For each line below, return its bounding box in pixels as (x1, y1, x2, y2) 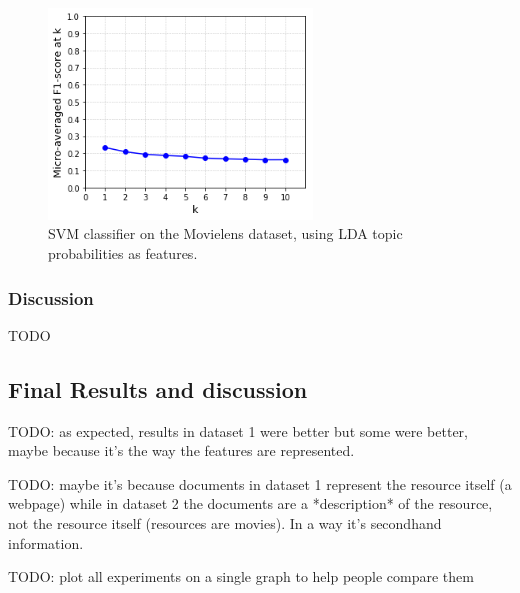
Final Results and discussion (8, 373, 308, 404)
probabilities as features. (48, 242, 198, 263)
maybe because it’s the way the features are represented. (8, 440, 355, 461)
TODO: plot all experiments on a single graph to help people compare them (8, 566, 474, 587)
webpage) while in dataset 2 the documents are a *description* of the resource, (8, 493, 493, 514)
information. (8, 532, 84, 553)
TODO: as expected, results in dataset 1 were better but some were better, (8, 420, 468, 441)
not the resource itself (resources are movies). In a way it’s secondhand (8, 512, 442, 533)
